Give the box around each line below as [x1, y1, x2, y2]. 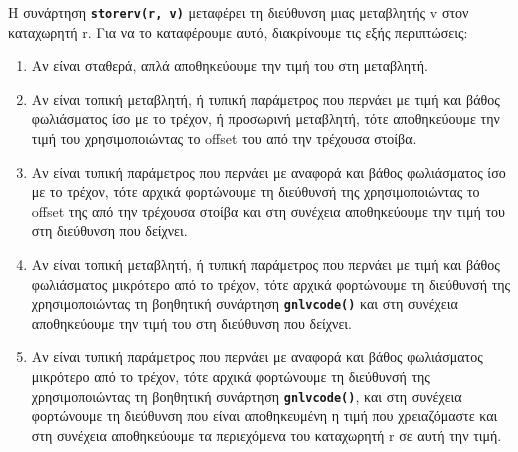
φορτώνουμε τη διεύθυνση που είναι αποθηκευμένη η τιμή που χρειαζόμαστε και [31, 405, 498, 426]
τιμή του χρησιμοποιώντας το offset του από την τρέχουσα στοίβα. [31, 128, 417, 149]
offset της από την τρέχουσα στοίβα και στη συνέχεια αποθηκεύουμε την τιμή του [31, 200, 505, 221]
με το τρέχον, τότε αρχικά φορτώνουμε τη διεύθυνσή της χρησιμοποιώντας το [31, 181, 480, 202]
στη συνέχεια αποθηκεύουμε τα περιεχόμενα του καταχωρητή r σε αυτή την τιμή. [31, 424, 502, 445]
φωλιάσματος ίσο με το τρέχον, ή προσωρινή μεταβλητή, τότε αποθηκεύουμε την [31, 108, 500, 129]
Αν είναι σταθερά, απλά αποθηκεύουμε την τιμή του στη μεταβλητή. [31, 55, 428, 76]
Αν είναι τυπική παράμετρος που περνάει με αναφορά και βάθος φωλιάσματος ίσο [31, 161, 506, 182]
